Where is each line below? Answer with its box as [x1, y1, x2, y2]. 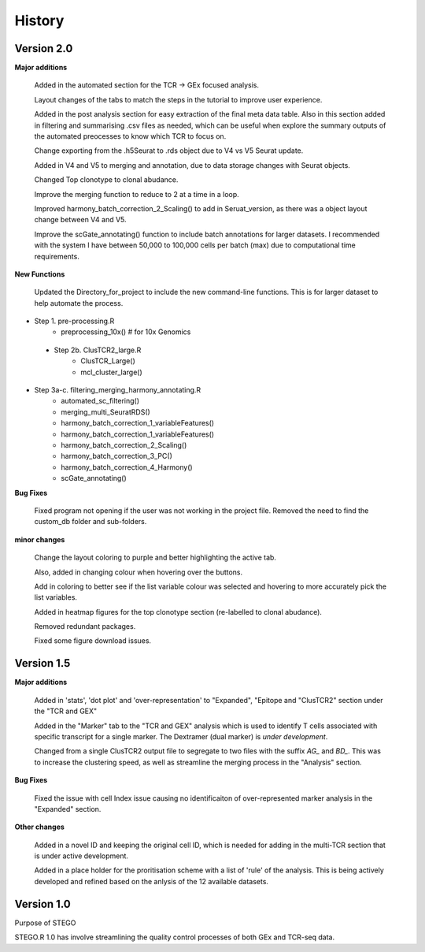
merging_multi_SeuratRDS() [61, 407, 151, 417]
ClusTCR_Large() [80, 356, 135, 366]
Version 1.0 [14, 897, 71, 910]
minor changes [14, 534, 65, 544]
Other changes [14, 822, 65, 831]
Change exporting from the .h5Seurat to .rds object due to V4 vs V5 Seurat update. [34, 146, 304, 155]
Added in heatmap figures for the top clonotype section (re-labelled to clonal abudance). [34, 607, 323, 616]
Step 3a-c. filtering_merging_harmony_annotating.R [34, 385, 201, 395]
